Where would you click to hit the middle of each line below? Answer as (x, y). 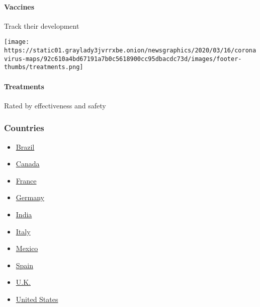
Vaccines (19, 6)
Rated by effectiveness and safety (55, 105)
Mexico (27, 248)
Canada (28, 164)
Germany (30, 197)
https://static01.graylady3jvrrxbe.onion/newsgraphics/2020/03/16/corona (130, 51)
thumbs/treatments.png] (44, 67)
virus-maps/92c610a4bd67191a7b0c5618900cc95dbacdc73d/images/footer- (123, 59)
